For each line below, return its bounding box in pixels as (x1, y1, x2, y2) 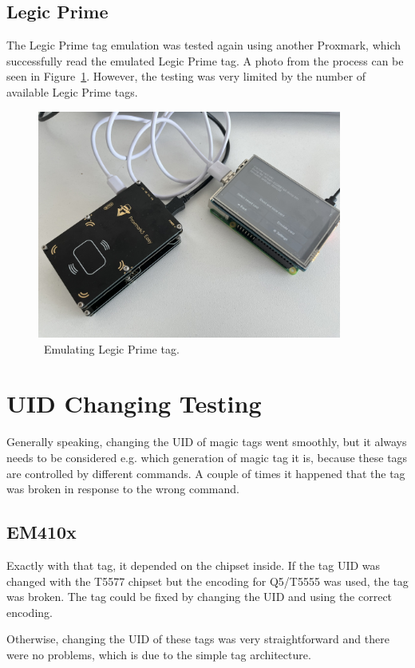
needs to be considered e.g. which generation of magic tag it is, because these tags (6, 449, 408, 465)
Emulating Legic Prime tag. (43, 340, 180, 357)
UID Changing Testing (6, 387, 262, 420)
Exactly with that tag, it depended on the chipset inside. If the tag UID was (6, 556, 381, 573)
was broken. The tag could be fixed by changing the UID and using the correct (6, 588, 393, 605)
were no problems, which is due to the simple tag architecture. (6, 646, 311, 662)
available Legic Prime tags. (6, 83, 138, 100)
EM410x (6, 520, 77, 544)
